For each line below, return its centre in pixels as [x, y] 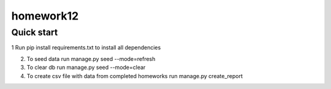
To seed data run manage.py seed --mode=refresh [91, 59]
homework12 [45, 16]
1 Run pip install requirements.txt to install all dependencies [86, 48]
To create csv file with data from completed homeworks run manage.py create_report [135, 76]
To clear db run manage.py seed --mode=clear [86, 68]
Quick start [35, 32]
